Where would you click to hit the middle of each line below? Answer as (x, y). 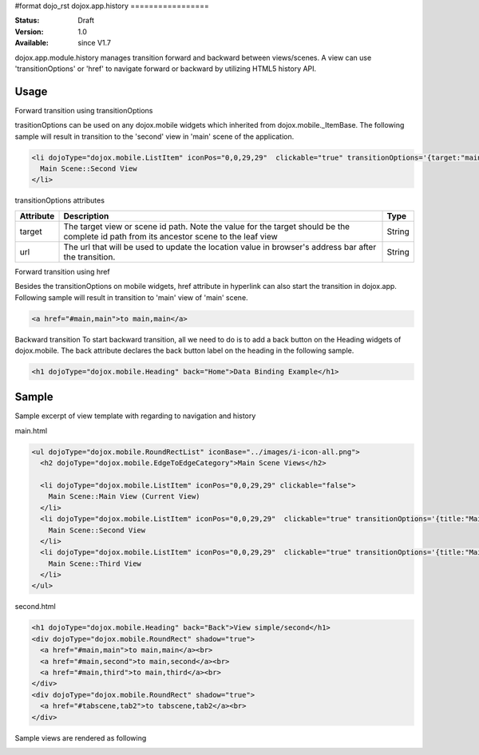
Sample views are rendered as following (81, 737)
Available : (32, 43)
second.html (35, 607)
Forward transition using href (63, 271)
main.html (31, 430)
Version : (29, 31)
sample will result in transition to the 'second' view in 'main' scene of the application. (154, 136)
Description (86, 215)
